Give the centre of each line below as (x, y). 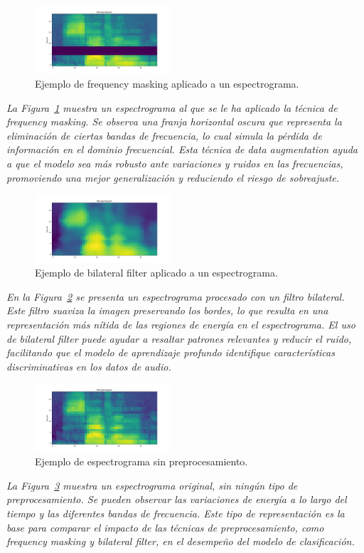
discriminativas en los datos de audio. (89, 366)
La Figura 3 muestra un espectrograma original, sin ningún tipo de (152, 485)
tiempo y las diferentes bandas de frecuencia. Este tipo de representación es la (176, 513)
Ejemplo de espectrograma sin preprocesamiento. (141, 461)
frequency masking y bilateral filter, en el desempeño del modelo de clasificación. (181, 541)
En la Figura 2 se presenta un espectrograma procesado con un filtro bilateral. (176, 296)
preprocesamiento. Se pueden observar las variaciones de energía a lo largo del (177, 499)
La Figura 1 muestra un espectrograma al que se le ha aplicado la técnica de (172, 107)
